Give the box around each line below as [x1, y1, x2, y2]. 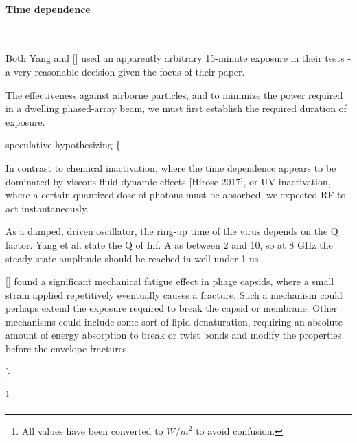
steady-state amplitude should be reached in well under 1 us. [5, 251, 262, 265]
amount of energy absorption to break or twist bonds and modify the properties [5, 328, 342, 342]
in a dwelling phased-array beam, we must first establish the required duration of [5, 101, 347, 115]
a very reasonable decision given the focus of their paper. [5, 64, 245, 78]
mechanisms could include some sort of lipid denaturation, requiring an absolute [5, 314, 343, 328]
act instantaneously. [5, 201, 89, 215]
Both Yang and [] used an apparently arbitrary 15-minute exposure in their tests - [5, 51, 351, 65]
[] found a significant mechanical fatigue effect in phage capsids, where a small [5, 274, 334, 288]
